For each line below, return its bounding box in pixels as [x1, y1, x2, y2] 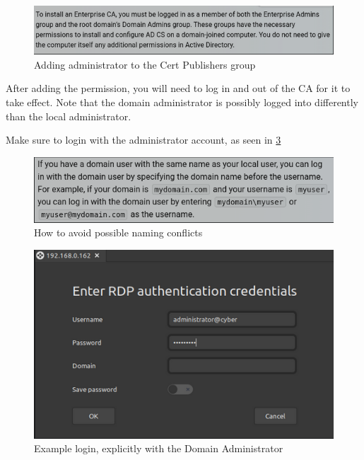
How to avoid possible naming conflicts [34, 225, 203, 240]
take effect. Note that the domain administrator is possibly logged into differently [6, 94, 358, 109]
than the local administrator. [6, 108, 131, 123]
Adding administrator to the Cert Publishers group [34, 57, 256, 71]
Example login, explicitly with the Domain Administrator [34, 441, 283, 456]
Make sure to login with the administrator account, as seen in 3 [6, 132, 281, 147]
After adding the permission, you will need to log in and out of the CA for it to [6, 81, 351, 96]
